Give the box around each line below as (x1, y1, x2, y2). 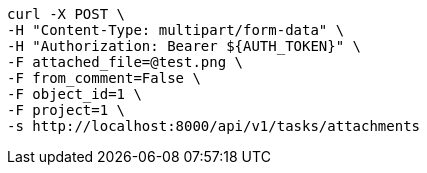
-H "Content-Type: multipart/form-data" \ (7, 22, 345, 38)
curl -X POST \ (7, 6, 126, 22)
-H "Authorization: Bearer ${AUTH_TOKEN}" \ (7, 38, 362, 54)
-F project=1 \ (7, 102, 126, 118)
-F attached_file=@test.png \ (7, 54, 244, 70)
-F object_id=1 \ (7, 86, 142, 102)
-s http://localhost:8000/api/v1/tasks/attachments (7, 118, 421, 134)
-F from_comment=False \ (7, 70, 201, 86)
